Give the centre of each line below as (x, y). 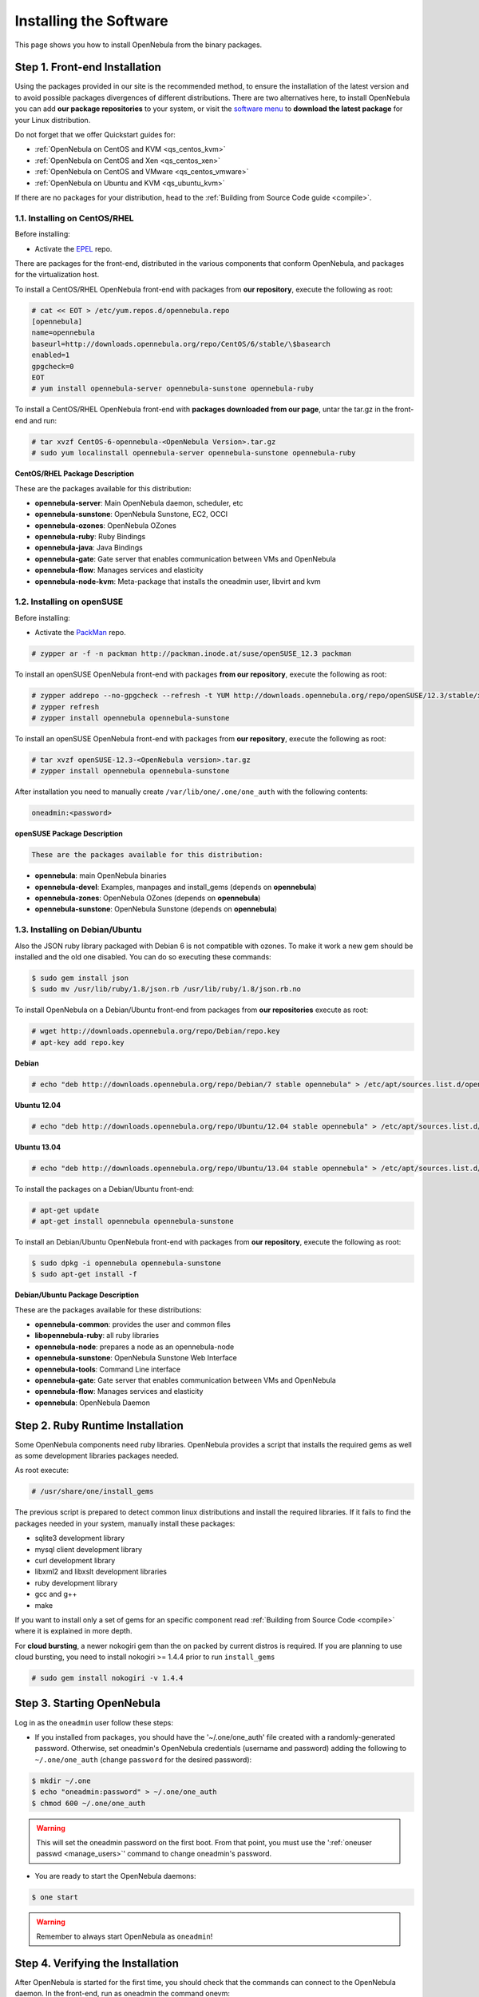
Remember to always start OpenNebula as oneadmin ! (125, 1936)
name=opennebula (63, 333)
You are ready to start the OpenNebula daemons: (115, 1876)
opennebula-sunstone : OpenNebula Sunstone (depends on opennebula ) (156, 909)
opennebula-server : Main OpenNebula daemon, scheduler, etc (139, 502)
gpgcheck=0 (53, 366)
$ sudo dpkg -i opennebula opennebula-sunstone (126, 1263)
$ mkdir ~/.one (61, 1781)
